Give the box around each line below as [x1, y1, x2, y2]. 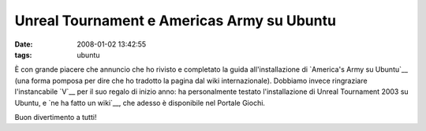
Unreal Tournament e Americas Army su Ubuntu [14, 12, 337, 29]
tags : [14, 50, 32, 59]
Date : [14, 39, 33, 49]
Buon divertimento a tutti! [14, 112, 97, 122]
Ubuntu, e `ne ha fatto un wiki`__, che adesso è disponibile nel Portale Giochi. [14, 98, 266, 107]
